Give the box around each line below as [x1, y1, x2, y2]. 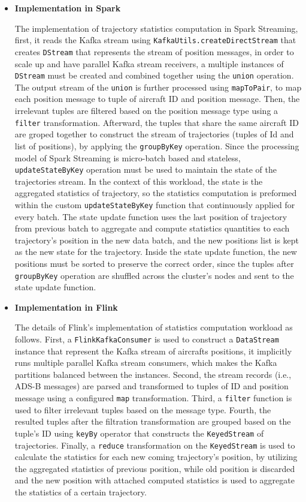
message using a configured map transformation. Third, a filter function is [14, 392, 292, 404]
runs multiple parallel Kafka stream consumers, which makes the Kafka [14, 356, 277, 369]
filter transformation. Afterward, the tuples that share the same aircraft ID [14, 116, 299, 128]
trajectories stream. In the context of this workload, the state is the [14, 175, 263, 187]
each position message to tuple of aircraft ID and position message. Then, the [14, 92, 300, 105]
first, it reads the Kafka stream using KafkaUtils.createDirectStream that [14, 34, 296, 46]
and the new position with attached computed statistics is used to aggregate [14, 474, 295, 486]
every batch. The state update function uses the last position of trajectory [14, 210, 287, 223]
